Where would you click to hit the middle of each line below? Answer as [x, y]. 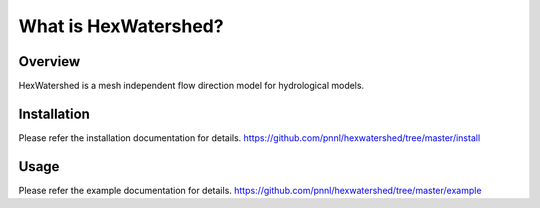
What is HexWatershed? [121, 26]
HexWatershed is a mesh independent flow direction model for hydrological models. [191, 86]
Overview [49, 61]
